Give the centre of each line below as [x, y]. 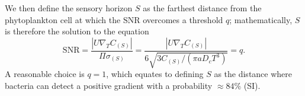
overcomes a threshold [183, 19]
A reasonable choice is [45, 74]
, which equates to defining [155, 74]
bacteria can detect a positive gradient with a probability [109, 85]
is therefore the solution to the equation [77, 31]
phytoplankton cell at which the [63, 19]
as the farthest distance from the [202, 8]
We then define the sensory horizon [69, 8]
